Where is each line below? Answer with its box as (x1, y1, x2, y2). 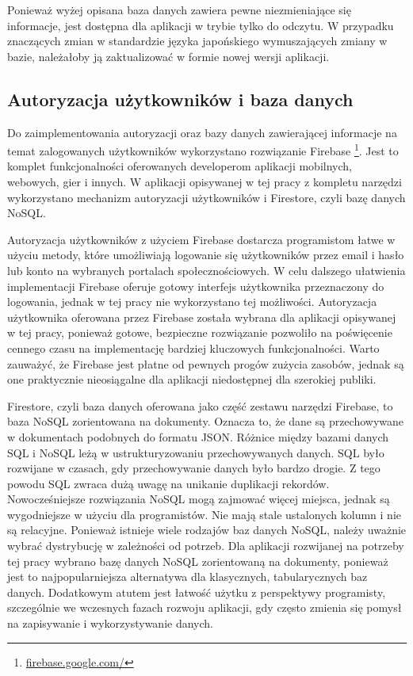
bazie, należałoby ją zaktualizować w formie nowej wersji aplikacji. (7, 48, 330, 64)
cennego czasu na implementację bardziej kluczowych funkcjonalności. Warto (7, 339, 380, 356)
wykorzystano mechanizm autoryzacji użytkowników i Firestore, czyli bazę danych (7, 189, 406, 205)
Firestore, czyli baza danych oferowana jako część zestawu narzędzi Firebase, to (7, 397, 393, 414)
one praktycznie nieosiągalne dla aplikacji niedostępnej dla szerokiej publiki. (7, 371, 377, 388)
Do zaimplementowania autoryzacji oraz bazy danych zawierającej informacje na (7, 124, 397, 140)
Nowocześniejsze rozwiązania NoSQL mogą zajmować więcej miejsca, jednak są (7, 491, 390, 507)
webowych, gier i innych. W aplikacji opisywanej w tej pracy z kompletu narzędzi (7, 174, 402, 190)
